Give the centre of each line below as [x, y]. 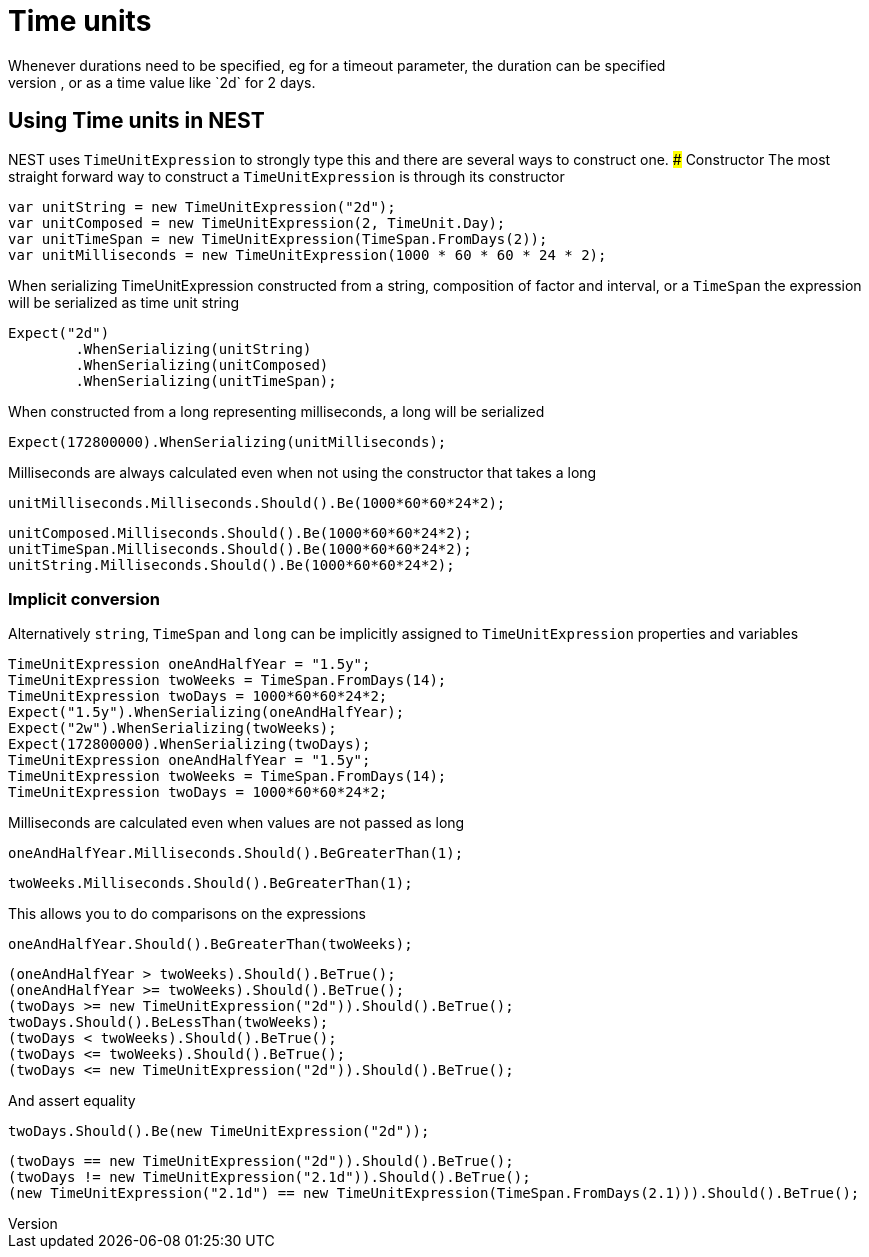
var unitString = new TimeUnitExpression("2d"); [202, 206]
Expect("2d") [59, 332]
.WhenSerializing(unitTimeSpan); [206, 380]
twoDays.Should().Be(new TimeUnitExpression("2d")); [219, 1131]
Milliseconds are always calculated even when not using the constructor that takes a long [302, 472]
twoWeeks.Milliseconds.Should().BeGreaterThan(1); [210, 883]
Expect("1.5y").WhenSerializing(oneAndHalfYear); [206, 712]
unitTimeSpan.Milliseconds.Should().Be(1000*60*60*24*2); [240, 548]
